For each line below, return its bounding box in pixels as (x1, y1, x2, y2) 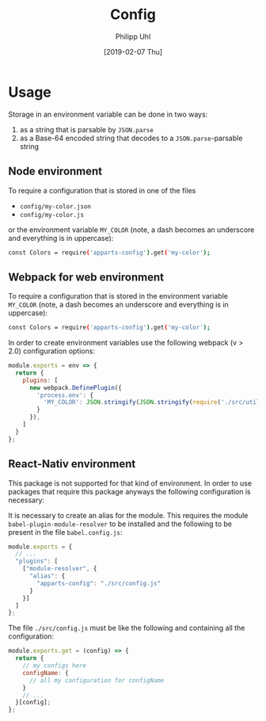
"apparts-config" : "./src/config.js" (36, 579, 161, 587)
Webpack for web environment (8, 270, 165, 284)
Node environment (8, 165, 103, 178)
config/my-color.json (19, 202, 91, 211)
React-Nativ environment (8, 457, 136, 471)
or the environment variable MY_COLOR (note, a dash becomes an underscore (8, 224, 255, 235)
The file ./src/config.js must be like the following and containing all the (8, 624, 245, 633)
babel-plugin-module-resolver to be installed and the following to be (8, 519, 232, 528)
